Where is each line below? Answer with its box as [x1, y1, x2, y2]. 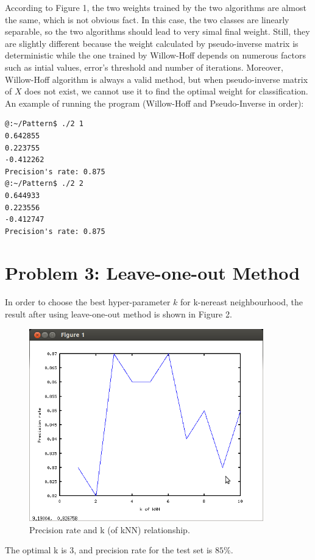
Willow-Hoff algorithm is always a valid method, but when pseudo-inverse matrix [5, 73, 308, 85]
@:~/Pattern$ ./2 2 [5, 179, 83, 188]
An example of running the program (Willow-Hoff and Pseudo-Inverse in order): [5, 96, 304, 109]
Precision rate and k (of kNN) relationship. [29, 523, 190, 536]
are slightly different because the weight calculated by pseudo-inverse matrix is [5, 37, 299, 49]
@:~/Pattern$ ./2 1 [5, 119, 83, 129]
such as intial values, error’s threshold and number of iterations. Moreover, [5, 60, 283, 73]
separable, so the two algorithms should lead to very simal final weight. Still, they [5, 25, 310, 38]
